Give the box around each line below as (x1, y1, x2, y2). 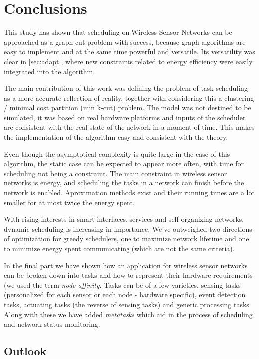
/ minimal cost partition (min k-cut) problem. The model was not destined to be (4, 102, 251, 113)
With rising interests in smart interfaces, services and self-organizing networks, (4, 214, 244, 224)
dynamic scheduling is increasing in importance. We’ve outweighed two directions (4, 223, 252, 234)
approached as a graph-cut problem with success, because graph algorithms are (4, 36, 246, 47)
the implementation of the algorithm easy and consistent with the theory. (4, 132, 228, 142)
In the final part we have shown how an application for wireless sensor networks (4, 260, 248, 270)
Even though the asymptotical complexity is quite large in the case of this (4, 148, 230, 159)
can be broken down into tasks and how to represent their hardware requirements (4, 270, 253, 280)
